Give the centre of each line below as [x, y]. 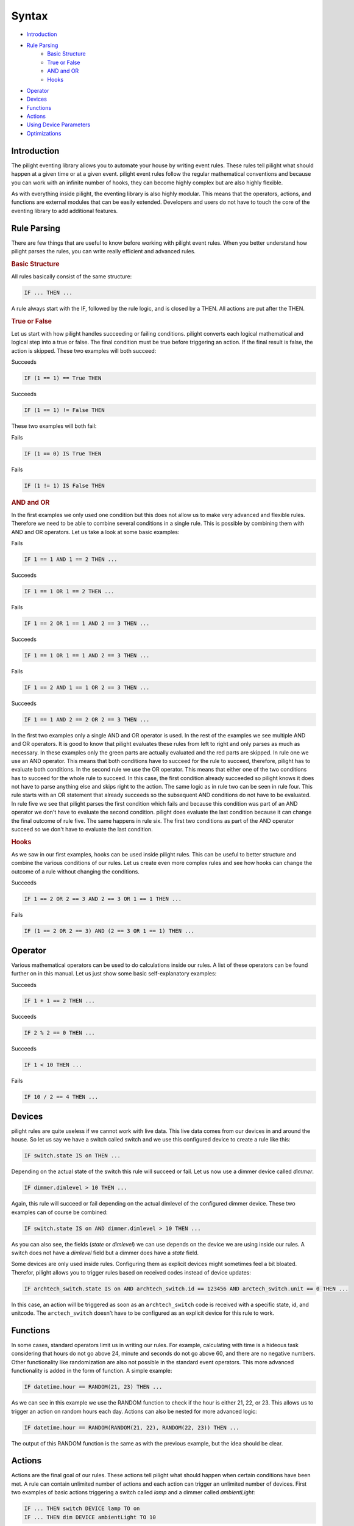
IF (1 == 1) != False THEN [64, 410]
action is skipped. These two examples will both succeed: [84, 350]
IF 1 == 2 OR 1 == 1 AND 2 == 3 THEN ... [87, 623]
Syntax [30, 16]
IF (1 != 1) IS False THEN [64, 486]
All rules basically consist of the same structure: [72, 277]
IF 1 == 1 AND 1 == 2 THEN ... [71, 559]
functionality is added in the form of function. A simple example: [92, 1371]
